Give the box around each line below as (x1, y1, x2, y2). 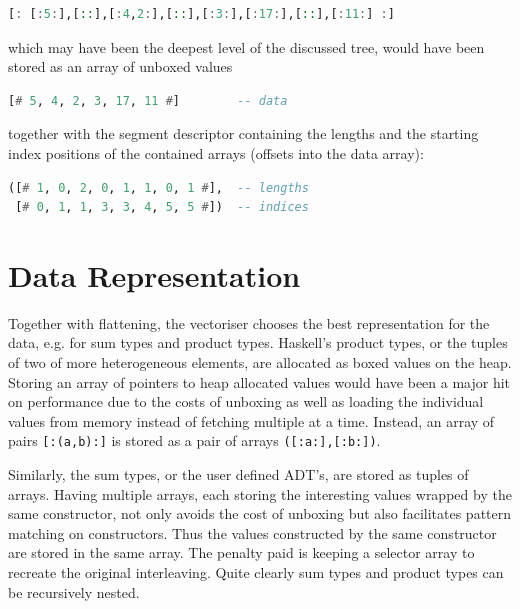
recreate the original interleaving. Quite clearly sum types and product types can (8, 562, 504, 583)
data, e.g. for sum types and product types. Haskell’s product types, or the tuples (8, 332, 508, 353)
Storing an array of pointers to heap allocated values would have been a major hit (8, 371, 511, 392)
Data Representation (8, 254, 301, 295)
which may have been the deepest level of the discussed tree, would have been (8, 36, 485, 57)
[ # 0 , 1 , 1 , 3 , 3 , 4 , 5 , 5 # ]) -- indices (15, 200, 309, 215)
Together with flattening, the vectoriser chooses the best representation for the (8, 312, 490, 333)
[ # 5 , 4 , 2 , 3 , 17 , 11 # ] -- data (8, 93, 288, 108)
